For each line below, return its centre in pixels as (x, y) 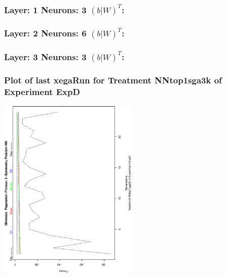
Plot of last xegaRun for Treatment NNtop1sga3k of (113, 80)
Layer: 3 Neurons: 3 (45, 56)
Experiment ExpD (42, 91)
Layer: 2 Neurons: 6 (45, 33)
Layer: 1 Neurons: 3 (45, 9)
